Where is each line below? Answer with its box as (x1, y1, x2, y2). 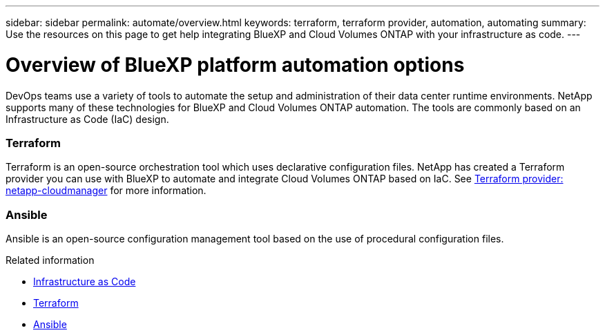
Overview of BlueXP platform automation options (6, 52, 465, 77)
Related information (6, 254, 95, 266)
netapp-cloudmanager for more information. (6, 184, 207, 197)
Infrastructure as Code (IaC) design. (6, 113, 169, 125)
